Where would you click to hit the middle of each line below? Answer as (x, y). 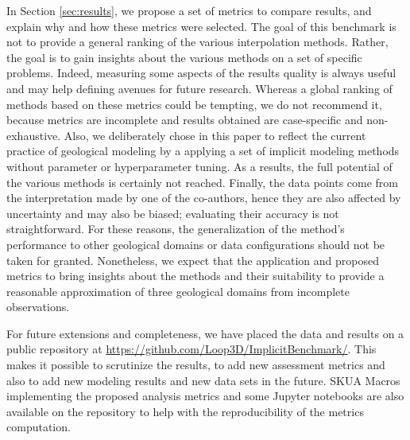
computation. (39, 427)
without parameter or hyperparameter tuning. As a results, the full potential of (199, 166)
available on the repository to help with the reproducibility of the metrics (185, 411)
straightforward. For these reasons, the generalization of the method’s (176, 229)
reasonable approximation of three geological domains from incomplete (178, 291)
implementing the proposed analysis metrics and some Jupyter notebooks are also (205, 396)
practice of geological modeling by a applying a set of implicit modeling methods (203, 151)
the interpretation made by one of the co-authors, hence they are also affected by (204, 198)
